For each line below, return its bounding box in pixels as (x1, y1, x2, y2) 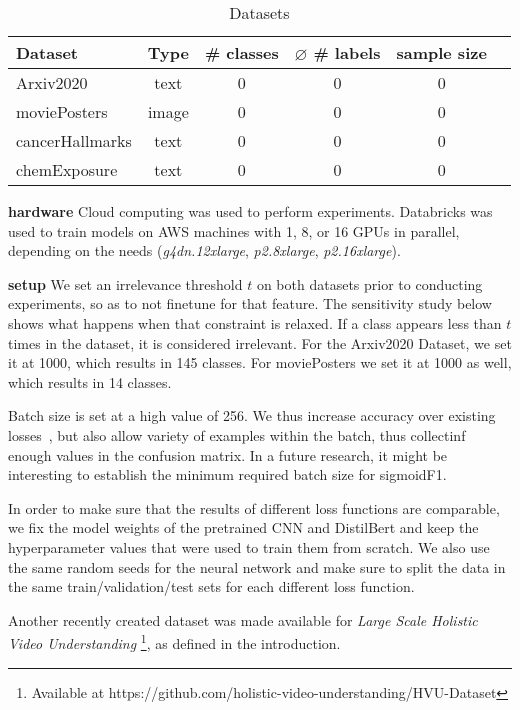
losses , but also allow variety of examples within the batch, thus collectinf (8, 424, 466, 445)
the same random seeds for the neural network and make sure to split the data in (8, 556, 506, 577)
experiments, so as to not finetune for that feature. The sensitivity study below (8, 293, 492, 314)
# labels (313, 41, 381, 64)
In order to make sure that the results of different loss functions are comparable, (8, 497, 500, 518)
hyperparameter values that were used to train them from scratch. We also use (8, 536, 490, 557)
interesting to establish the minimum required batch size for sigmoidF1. (8, 464, 447, 485)
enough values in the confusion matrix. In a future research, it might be (8, 444, 448, 465)
